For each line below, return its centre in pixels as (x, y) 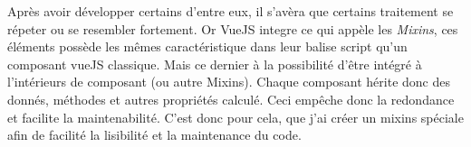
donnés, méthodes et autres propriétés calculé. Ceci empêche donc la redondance (231, 99)
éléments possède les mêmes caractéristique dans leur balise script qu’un (207, 46)
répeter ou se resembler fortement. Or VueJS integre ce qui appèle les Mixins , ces (233, 28)
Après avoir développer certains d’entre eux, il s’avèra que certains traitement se (231, 11)
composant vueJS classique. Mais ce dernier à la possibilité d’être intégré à (215, 64)
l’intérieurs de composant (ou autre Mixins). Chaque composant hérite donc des (229, 82)
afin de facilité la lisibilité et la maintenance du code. (154, 135)
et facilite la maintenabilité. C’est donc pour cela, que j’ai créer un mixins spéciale (235, 117)
